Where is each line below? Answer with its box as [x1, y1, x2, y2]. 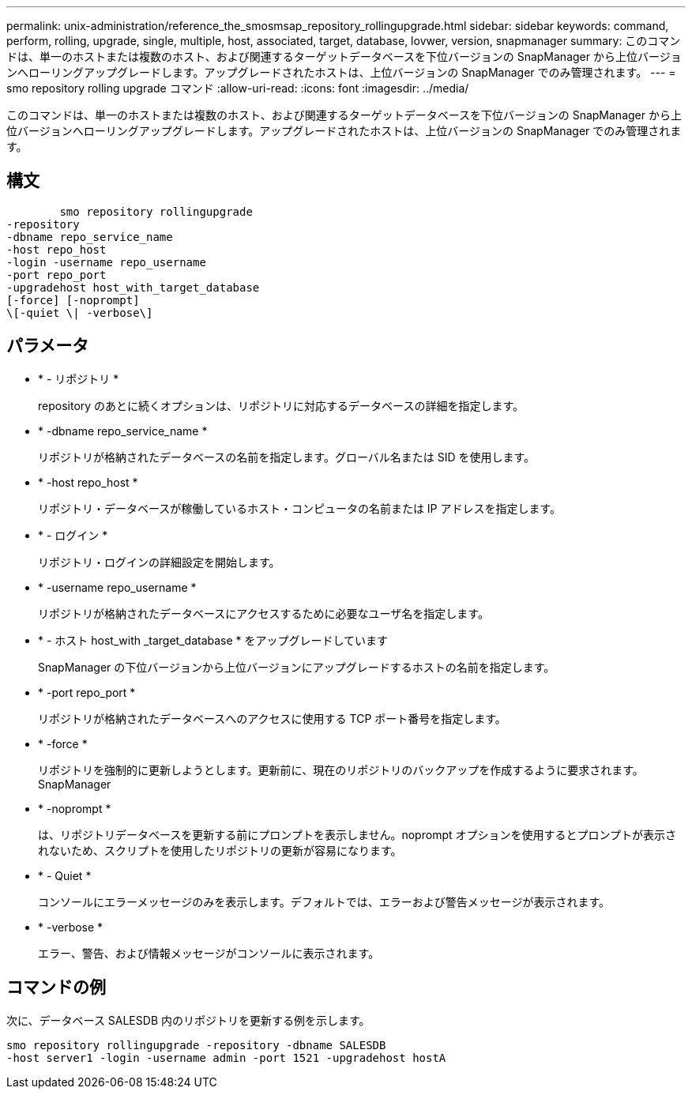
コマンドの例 [6, 977, 106, 998]
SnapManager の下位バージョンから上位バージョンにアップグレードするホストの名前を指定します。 [38, 660, 555, 674]
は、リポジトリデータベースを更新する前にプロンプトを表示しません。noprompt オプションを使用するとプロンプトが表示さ [38, 827, 677, 841]
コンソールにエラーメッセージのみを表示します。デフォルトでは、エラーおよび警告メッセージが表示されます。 [38, 894, 611, 909]
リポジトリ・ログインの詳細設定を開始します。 [38, 555, 280, 569]
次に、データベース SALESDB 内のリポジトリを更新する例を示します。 [6, 1013, 370, 1027]
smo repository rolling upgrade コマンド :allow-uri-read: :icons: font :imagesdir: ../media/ [6, 81, 469, 95]
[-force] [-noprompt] [6, 293, 140, 307]
